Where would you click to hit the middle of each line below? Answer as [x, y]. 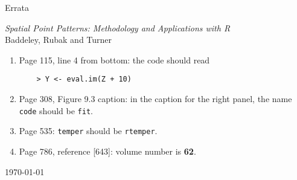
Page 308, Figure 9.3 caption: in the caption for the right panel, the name [155, 99]
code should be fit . [56, 110]
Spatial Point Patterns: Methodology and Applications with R [118, 27]
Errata [17, 7]
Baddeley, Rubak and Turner [59, 40]
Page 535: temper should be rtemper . [88, 131]
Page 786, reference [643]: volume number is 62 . [107, 151]
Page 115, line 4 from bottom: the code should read [114, 59]
